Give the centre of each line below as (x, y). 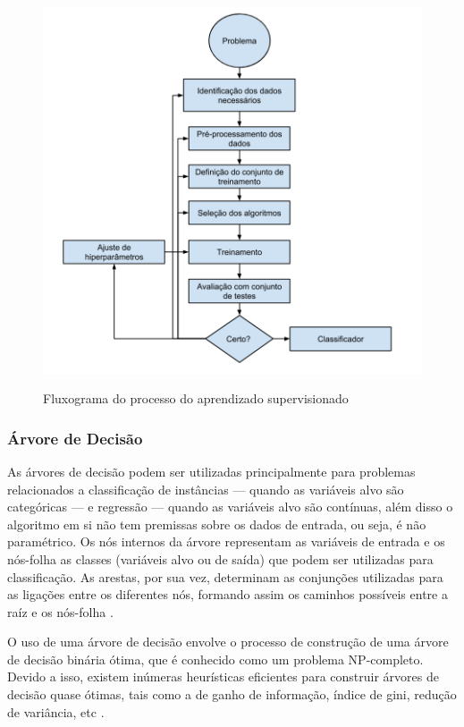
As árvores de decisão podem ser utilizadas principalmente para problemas (211, 471)
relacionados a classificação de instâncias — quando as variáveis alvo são (206, 489)
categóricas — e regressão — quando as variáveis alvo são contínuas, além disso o (230, 507)
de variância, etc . (56, 711)
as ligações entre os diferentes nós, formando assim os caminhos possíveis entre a (228, 594)
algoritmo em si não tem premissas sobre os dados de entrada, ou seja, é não (217, 524)
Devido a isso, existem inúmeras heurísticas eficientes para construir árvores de (223, 676)
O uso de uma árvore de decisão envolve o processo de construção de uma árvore (228, 642)
